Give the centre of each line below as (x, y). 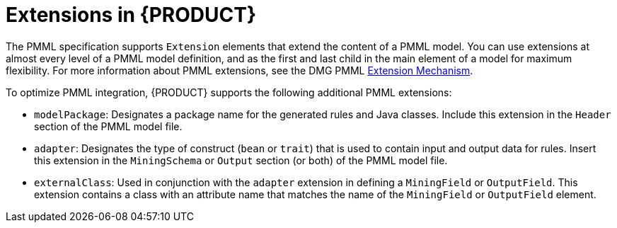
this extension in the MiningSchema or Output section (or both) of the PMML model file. (241, 160)
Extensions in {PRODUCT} (131, 15)
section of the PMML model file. (108, 126)
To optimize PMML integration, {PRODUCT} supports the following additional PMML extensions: (229, 92)
